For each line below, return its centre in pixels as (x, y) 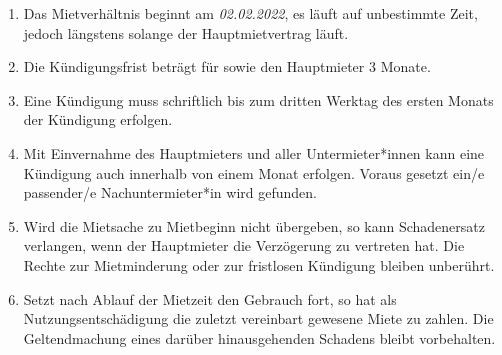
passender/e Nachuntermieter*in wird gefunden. (170, 192)
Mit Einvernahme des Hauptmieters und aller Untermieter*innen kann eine (254, 152)
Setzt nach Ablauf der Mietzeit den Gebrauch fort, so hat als (210, 298)
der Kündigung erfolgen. (98, 119)
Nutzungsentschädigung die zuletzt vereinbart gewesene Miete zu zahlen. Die (258, 318)
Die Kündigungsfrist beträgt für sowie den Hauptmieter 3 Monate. (227, 66)
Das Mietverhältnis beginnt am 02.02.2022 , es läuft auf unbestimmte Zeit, (250, 13)
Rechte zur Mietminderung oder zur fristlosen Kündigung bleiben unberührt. (259, 264)
